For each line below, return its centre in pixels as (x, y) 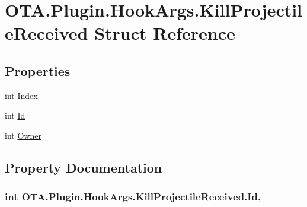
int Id (15, 115)
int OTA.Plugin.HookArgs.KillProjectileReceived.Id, (133, 197)
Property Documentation (84, 167)
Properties (38, 70)
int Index (21, 95)
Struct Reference (165, 33)
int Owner (23, 135)
